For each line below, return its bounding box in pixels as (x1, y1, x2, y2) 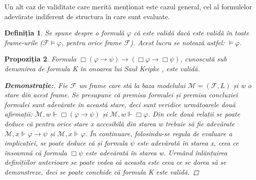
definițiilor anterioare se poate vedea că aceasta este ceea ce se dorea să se (4, 157, 227, 167)
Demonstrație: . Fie (4, 80, 68, 90)
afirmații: (4, 109, 33, 119)
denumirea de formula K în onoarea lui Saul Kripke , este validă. (4, 63, 200, 73)
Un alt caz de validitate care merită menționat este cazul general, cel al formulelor (4, 1, 252, 11)
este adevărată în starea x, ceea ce (137, 138, 239, 148)
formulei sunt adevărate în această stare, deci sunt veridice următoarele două (4, 99, 236, 109)
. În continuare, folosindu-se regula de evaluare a (85, 128, 232, 138)
